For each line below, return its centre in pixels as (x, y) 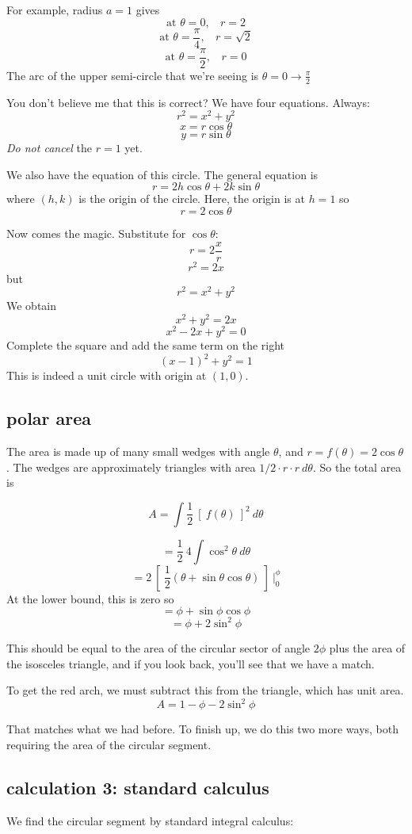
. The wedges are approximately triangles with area (131, 467)
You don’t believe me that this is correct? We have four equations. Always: (188, 102)
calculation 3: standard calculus (138, 787)
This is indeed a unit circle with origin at (107, 375)
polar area (49, 418)
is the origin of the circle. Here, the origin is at (192, 199)
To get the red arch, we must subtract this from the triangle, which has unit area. (205, 690)
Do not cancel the (50, 148)
